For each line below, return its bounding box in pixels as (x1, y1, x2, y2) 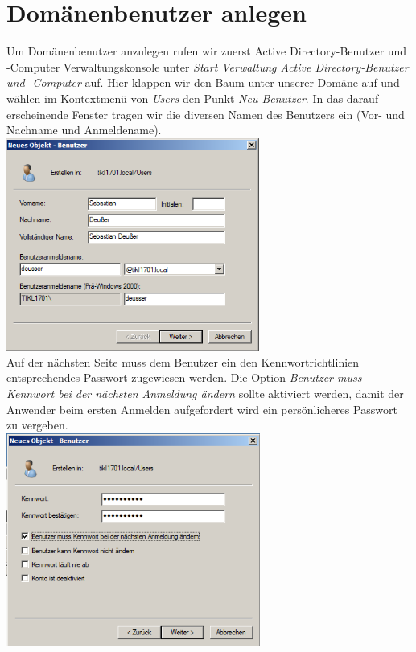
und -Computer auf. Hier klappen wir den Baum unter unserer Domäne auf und (6, 74, 400, 91)
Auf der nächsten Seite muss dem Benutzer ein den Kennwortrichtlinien (6, 353, 360, 370)
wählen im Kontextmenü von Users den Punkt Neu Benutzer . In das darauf (6, 89, 379, 106)
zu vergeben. (6, 416, 68, 433)
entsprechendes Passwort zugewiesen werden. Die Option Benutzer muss (6, 369, 362, 386)
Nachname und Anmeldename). (6, 121, 162, 138)
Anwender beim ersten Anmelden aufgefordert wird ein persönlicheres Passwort (6, 400, 397, 417)
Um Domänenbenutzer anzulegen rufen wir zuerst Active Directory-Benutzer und (6, 43, 407, 59)
